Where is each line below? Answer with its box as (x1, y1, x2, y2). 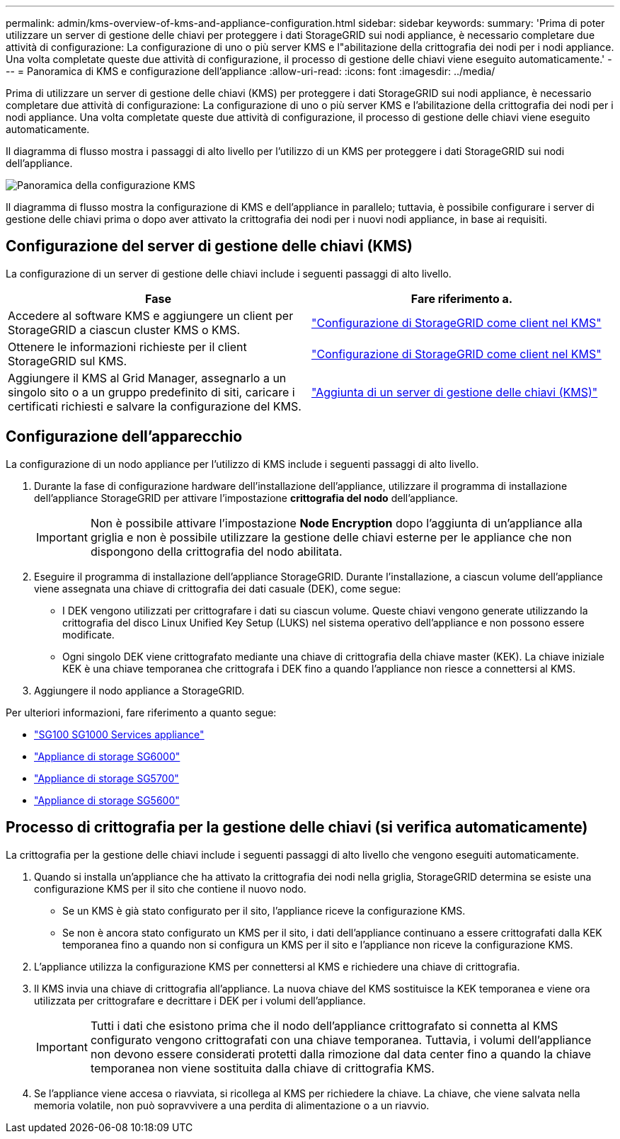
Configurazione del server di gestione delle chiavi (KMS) (6, 237, 413, 256)
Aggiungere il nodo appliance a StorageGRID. (34, 684, 245, 697)
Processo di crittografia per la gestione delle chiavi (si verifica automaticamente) (6, 818, 588, 837)
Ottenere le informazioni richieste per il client (8, 339, 247, 354)
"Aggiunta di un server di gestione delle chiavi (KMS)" (311, 384, 598, 399)
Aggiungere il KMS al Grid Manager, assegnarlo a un (8, 370, 287, 385)
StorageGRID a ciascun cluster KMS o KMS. (8, 322, 241, 337)
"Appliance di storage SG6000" (34, 750, 180, 762)
